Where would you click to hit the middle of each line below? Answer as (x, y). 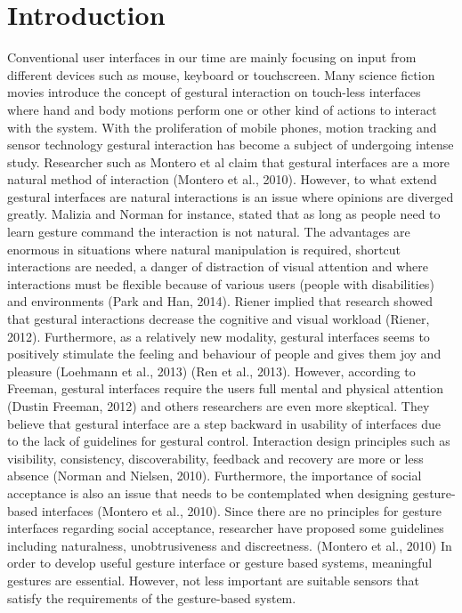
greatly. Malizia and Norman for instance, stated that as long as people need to (224, 214)
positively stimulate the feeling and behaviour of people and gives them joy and (224, 354)
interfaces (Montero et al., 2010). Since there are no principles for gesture (241, 510)
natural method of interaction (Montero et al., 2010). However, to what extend (222, 179)
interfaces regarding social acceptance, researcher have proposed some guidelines (226, 528)
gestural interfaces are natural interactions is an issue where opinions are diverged (231, 196)
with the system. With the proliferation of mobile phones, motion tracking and (222, 127)
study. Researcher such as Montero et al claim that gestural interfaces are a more (229, 161)
